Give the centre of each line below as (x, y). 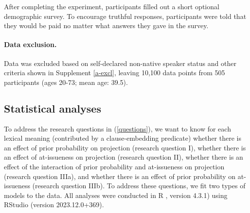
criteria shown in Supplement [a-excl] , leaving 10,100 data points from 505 (115, 73)
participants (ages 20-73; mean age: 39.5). (66, 82)
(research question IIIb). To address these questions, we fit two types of (139, 186)
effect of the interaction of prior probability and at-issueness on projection (114, 166)
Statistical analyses (53, 108)
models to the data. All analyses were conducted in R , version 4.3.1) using (116, 195)
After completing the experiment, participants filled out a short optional (112, 6)
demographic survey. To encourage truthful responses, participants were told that (125, 16)
